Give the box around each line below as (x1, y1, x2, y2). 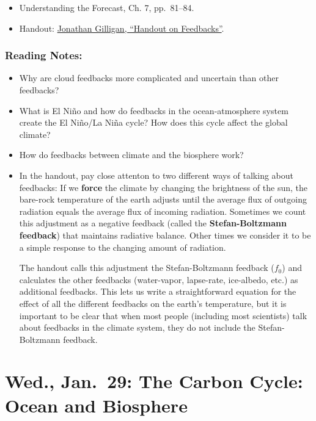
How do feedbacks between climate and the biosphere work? (19, 148, 244, 161)
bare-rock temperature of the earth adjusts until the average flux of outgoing (19, 193, 307, 206)
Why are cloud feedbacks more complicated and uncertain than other (19, 71, 279, 84)
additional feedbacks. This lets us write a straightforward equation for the (19, 285, 296, 298)
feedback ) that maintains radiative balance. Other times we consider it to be (19, 228, 311, 241)
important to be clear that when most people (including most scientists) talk (19, 309, 307, 322)
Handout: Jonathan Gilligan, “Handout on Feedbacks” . (19, 21, 224, 34)
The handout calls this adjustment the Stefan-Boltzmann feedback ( (19, 261, 274, 274)
